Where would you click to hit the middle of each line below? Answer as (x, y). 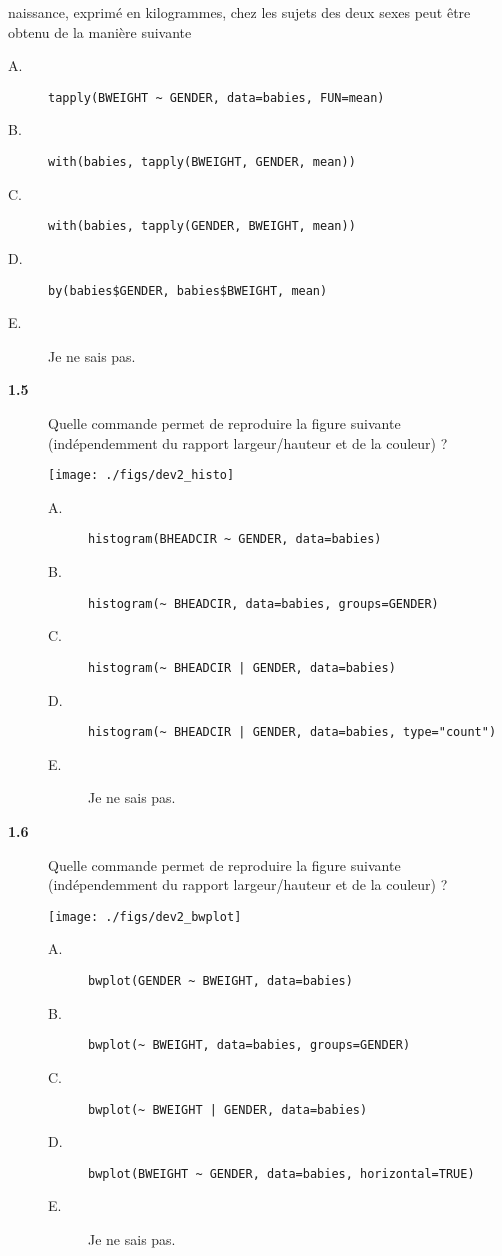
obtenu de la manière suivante (100, 31)
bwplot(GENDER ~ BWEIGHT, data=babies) (220, 981)
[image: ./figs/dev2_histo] (141, 475)
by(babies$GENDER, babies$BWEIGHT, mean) (188, 290)
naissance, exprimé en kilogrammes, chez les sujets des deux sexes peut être (239, 12)
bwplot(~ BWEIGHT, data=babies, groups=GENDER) (249, 1045)
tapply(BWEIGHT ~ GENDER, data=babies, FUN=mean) (216, 97)
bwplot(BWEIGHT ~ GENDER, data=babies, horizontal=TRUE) (281, 1173)
